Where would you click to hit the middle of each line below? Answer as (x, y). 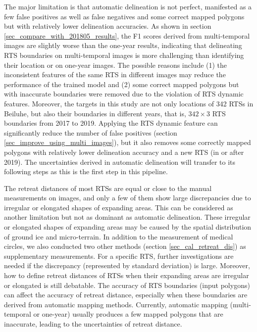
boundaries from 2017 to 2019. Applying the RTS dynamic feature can (111, 123)
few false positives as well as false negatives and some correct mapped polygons (124, 16)
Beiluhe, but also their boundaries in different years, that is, (95, 113)
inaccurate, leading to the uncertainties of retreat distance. (93, 324)
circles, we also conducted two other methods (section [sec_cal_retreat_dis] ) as (125, 246)
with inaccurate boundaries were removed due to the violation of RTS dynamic (124, 94)
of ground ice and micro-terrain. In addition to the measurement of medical (119, 236)
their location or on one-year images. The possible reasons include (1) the (116, 65)
